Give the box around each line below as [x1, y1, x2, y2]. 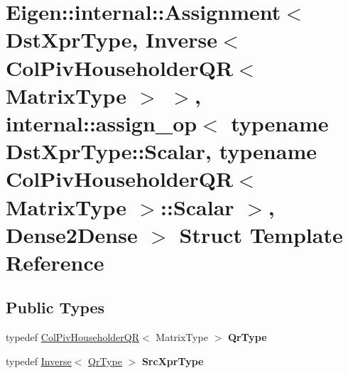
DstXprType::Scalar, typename [6, 136, 317, 166]
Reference [6, 247, 104, 276]
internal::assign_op [6, 108, 197, 137]
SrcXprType [141, 353, 204, 368]
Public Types [6, 296, 105, 318]
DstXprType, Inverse [6, 25, 217, 54]
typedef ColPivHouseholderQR [6, 330, 139, 345]
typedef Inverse [6, 353, 72, 368]
